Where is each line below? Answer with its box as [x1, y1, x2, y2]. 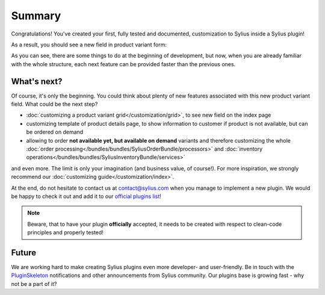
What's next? [11, 76, 63, 87]
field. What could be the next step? [11, 101, 98, 108]
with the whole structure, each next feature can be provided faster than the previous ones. [11, 60, 236, 67]
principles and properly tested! [27, 229, 104, 236]
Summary [11, 9, 61, 22]
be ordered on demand [26, 128, 84, 135]
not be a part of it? [11, 280, 57, 287]
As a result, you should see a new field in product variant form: [11, 41, 167, 48]
